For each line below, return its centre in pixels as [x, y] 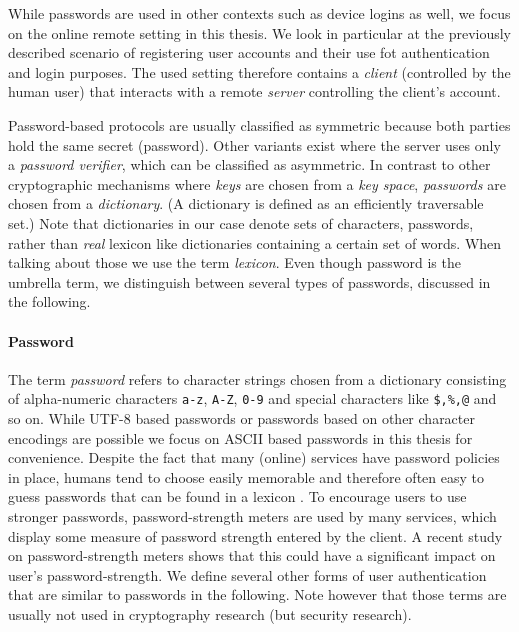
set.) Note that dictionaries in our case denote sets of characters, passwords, [241, 222]
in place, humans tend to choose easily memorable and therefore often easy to [246, 476]
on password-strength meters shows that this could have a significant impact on [252, 555]
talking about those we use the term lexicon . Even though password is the [234, 262]
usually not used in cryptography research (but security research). [210, 613]
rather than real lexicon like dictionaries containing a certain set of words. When [255, 242]
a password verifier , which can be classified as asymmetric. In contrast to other [249, 164]
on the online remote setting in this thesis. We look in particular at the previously [260, 32]
